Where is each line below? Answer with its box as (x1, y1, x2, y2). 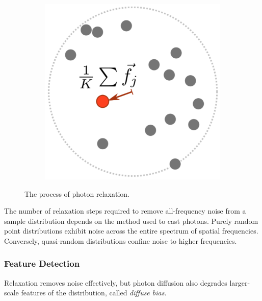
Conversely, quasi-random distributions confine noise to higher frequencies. (4, 235, 237, 246)
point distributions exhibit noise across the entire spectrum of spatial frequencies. (4, 225, 258, 236)
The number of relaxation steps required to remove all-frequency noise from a (4, 205, 246, 216)
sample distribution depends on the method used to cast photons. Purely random (4, 215, 258, 226)
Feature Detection (4, 257, 80, 270)
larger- (229, 277, 250, 288)
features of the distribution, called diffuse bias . (21, 287, 167, 298)
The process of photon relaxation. (24, 188, 129, 199)
